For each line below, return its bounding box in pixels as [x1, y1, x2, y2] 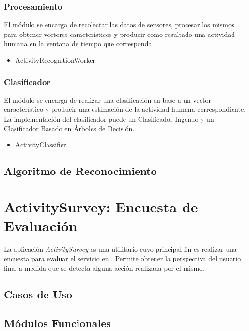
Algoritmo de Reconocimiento [4, 163, 157, 178]
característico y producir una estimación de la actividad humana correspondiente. [4, 104, 246, 114]
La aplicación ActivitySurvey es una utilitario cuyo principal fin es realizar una [4, 244, 237, 254]
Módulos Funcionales [4, 315, 111, 330]
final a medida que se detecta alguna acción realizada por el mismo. [4, 263, 204, 273]
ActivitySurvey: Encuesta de [4, 196, 198, 216]
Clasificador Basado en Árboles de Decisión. [4, 123, 135, 133]
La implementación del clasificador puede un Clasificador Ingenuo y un [4, 114, 214, 123]
